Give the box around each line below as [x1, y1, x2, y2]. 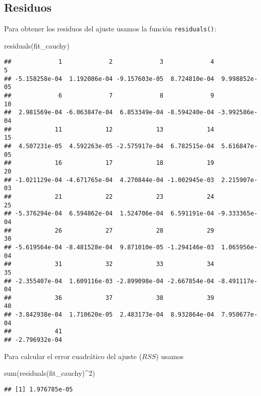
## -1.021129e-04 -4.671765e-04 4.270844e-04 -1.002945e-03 [4, 176, 214, 184]
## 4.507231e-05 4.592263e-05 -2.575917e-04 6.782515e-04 [4, 143, 214, 150]
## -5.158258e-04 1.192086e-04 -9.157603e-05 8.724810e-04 [4, 75, 214, 82]
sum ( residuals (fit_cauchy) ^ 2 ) [4, 368, 95, 378]
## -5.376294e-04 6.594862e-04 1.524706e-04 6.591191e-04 [4, 210, 214, 217]
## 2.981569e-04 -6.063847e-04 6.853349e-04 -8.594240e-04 [4, 109, 214, 116]
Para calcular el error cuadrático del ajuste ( [4, 350, 142, 361]
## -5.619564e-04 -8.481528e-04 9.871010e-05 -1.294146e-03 [4, 243, 214, 251]
